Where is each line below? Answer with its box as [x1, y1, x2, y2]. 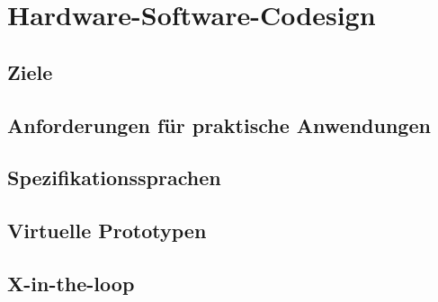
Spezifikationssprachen [7, 164, 221, 191]
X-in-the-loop [7, 269, 135, 297]
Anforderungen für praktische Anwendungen [7, 111, 431, 138]
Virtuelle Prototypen [7, 217, 207, 244]
